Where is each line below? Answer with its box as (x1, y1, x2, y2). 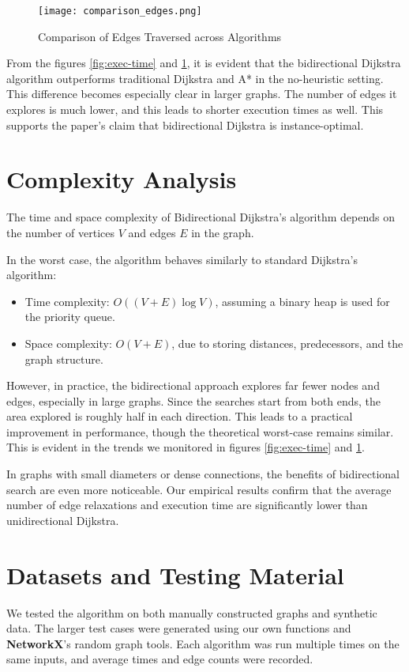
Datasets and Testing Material (6, 558, 344, 591)
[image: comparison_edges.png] (38, 6, 202, 17)
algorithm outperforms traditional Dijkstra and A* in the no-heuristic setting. (6, 70, 384, 86)
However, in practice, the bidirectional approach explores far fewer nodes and (6, 377, 380, 394)
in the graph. (191, 224, 254, 240)
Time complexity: (24, 293, 110, 309)
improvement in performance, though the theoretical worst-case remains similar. (6, 423, 394, 440)
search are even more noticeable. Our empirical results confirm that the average (6, 481, 392, 497)
